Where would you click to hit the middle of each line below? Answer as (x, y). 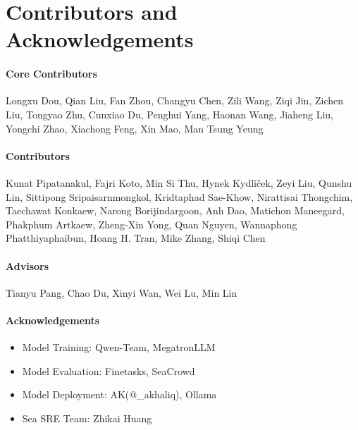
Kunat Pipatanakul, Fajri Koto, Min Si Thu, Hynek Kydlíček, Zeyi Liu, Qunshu (179, 182)
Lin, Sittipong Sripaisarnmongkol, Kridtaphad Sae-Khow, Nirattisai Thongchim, (179, 196)
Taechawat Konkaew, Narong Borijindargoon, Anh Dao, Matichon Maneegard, (175, 210)
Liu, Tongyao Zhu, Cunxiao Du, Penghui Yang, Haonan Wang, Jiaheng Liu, (170, 114)
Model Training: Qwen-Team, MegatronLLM (119, 347)
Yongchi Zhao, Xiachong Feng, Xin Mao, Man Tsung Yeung (135, 128)
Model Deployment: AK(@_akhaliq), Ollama (119, 394)
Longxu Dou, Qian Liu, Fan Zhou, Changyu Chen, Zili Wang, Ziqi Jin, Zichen (175, 100)
